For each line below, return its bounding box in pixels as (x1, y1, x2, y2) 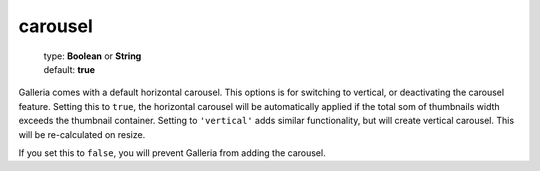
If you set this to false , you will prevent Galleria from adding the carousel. (18, 146, 326, 159)
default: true (43, 63, 95, 75)
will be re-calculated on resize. (18, 128, 146, 140)
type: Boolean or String (43, 50, 142, 62)
